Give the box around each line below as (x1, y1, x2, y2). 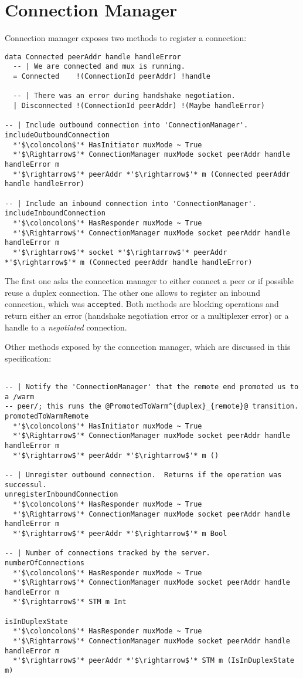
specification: (5, 352, 52, 364)
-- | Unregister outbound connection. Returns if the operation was (5, 470, 282, 479)
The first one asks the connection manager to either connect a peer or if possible (5, 275, 294, 287)
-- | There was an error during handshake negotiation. (13, 92, 236, 100)
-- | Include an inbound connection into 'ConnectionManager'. (5, 199, 257, 208)
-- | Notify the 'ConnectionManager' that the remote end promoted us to (5, 383, 299, 392)
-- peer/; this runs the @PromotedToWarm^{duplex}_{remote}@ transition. (5, 402, 299, 411)
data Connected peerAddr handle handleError (5, 52, 181, 61)
